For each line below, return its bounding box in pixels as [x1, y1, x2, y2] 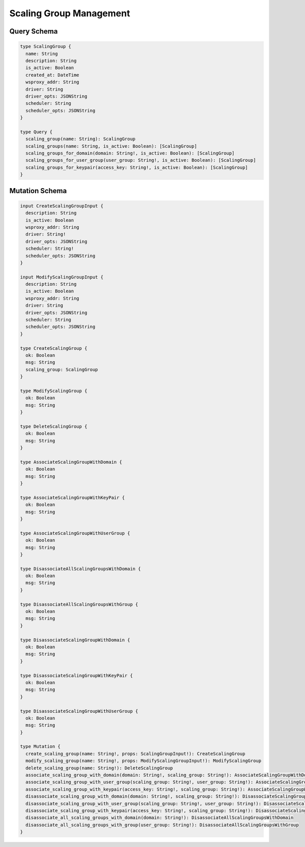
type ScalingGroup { [20, 44, 71, 49]
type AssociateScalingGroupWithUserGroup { [20, 530, 131, 536]
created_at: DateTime [25, 72, 80, 78]
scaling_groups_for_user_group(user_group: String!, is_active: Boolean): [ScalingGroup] [25, 158, 256, 163]
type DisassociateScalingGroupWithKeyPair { [20, 673, 133, 678]
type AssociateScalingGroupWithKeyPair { [20, 495, 125, 500]
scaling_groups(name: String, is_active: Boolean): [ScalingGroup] [25, 143, 197, 149]
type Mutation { [20, 744, 61, 749]
